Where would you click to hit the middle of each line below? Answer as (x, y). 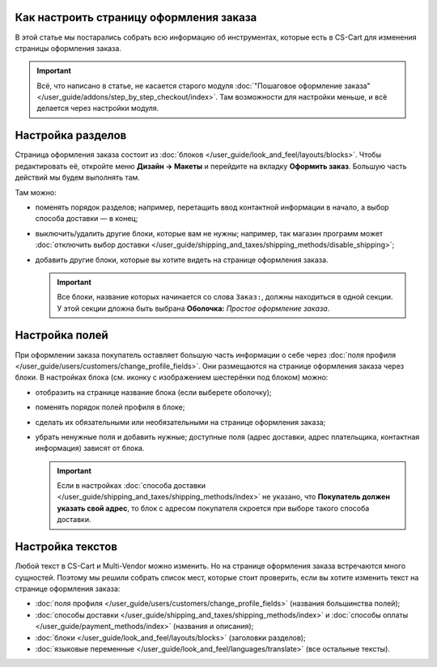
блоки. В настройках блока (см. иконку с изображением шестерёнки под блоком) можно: (172, 377)
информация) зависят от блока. (90, 448)
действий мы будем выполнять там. (78, 177)
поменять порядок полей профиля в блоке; (110, 407)
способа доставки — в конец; (87, 219)
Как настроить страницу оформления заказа (136, 17)
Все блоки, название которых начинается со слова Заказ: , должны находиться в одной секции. (225, 297)
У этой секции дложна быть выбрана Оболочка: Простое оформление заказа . (193, 308)
